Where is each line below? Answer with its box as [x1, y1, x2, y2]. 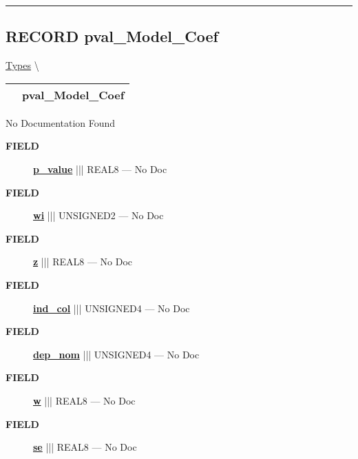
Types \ [6, 58, 39, 72]
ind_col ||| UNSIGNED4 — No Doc [33, 300, 190, 315]
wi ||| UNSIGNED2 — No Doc [33, 208, 164, 223]
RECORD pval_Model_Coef [6, 25, 218, 47]
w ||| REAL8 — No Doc [33, 393, 136, 407]
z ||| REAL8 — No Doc [33, 254, 133, 269]
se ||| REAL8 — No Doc [33, 440, 137, 454]
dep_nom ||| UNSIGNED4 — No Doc [33, 347, 200, 361]
